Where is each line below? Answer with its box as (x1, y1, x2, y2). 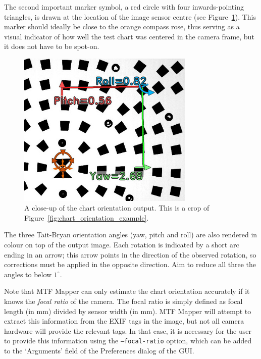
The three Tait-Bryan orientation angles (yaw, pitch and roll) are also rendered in (4, 229, 257, 240)
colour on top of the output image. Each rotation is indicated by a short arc (4, 239, 239, 250)
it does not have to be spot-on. (4, 41, 99, 52)
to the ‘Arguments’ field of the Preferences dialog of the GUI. (4, 345, 194, 356)
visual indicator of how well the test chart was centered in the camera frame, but (4, 31, 254, 41)
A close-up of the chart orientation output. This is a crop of (24, 202, 210, 213)
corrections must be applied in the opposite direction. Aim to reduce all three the (4, 259, 256, 270)
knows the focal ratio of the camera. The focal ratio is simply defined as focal (4, 296, 243, 306)
